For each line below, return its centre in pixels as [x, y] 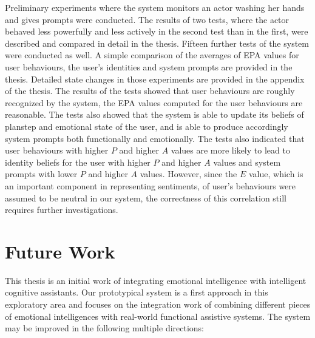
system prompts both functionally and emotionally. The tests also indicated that [155, 138]
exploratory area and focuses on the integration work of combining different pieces [158, 304]
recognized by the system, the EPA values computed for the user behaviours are [154, 102]
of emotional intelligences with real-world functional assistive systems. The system [158, 316]
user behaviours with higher [57, 150]
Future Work [60, 251]
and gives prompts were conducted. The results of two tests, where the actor [147, 19]
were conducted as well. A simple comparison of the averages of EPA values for [152, 55]
